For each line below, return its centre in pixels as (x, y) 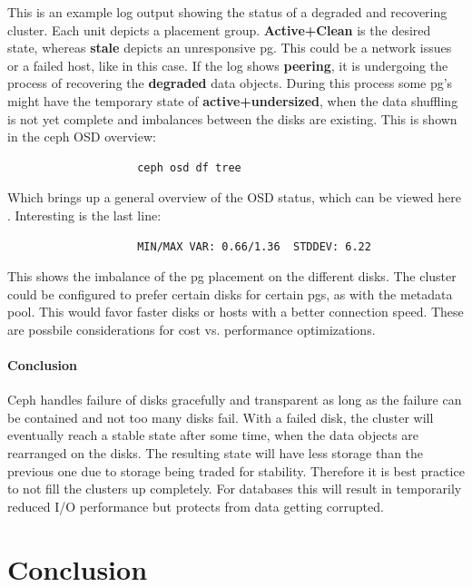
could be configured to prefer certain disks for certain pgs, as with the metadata (230, 293)
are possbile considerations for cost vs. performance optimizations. (192, 329)
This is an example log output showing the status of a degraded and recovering (227, 12)
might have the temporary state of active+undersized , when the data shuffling (233, 100)
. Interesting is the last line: (84, 215)
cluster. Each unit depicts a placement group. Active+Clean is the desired (219, 29)
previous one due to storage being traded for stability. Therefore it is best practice (236, 470)
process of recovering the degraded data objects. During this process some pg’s (230, 83)
